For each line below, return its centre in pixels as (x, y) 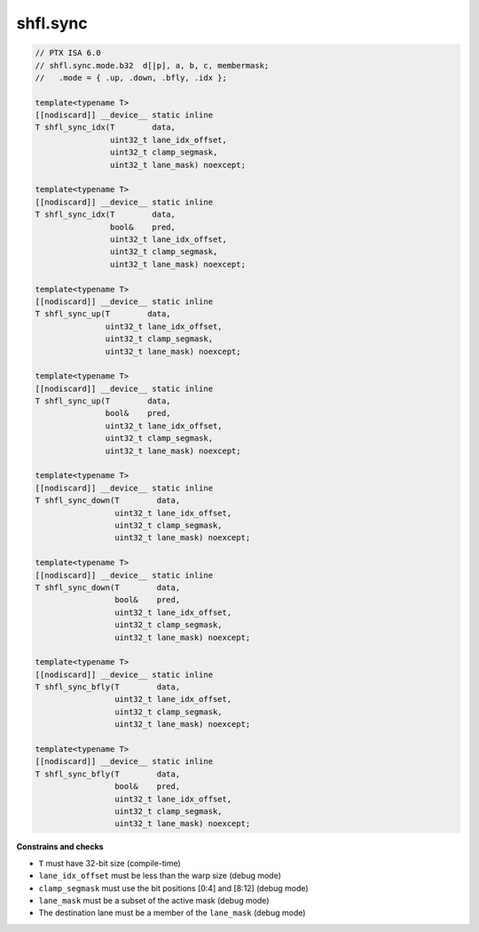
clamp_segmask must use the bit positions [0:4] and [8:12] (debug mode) (174, 888)
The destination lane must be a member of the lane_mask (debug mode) (172, 913)
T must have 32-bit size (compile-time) (110, 863)
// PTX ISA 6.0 (68, 53)
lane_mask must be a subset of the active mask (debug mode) (154, 900)
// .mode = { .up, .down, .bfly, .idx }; (131, 77)
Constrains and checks (60, 847)
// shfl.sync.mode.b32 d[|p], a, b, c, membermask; (152, 65)
